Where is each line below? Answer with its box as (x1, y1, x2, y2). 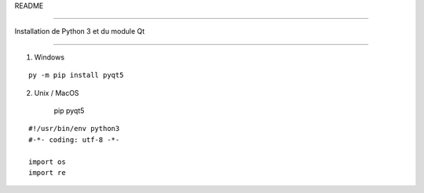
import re (28, 168, 66, 177)
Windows (34, 52, 65, 62)
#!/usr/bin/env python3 (28, 124, 120, 133)
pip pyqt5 (53, 106, 85, 115)
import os (28, 157, 66, 166)
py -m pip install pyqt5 (28, 71, 124, 80)
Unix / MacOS (34, 88, 79, 97)
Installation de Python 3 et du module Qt (14, 27, 145, 36)
